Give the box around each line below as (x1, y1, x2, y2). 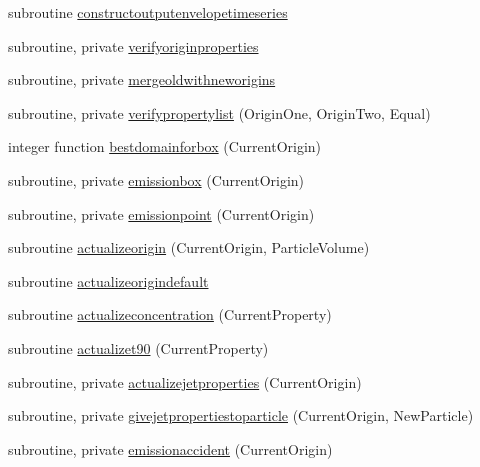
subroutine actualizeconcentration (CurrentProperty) (8, 304, 332, 325)
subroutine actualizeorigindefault (8, 270, 209, 291)
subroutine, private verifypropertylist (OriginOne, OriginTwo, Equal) (8, 102, 431, 123)
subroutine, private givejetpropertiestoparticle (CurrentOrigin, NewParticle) (8, 405, 474, 426)
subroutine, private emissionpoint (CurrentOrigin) (8, 203, 315, 224)
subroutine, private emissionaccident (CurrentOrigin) (8, 438, 333, 459)
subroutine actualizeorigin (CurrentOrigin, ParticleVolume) (8, 237, 370, 258)
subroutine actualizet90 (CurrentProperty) (8, 337, 269, 358)
